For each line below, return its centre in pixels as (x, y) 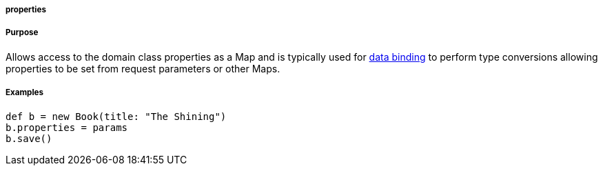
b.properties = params (67, 127)
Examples (24, 93)
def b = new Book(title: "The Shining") (116, 116)
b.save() (29, 138)
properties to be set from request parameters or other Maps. (143, 68)
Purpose (22, 33)
